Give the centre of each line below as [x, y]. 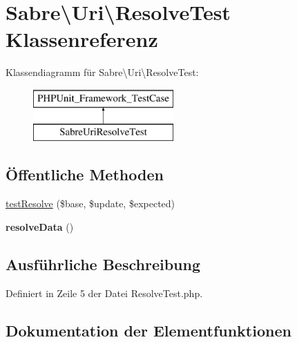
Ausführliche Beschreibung [103, 264]
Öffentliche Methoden [85, 174]
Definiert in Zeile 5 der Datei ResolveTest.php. [104, 293]
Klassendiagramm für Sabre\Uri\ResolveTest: [102, 72]
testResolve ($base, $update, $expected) [90, 203]
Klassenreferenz [82, 39]
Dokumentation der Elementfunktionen [148, 330]
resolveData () [40, 226]
